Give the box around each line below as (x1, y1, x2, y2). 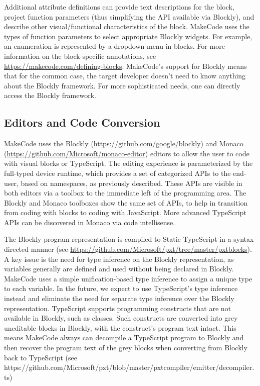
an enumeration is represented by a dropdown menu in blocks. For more (4, 41, 225, 51)
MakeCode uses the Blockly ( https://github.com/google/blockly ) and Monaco (4, 138, 243, 149)
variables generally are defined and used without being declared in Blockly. (4, 263, 234, 274)
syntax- (233, 234, 256, 244)
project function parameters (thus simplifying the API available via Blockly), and (4, 11, 254, 22)
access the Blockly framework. (4, 90, 96, 101)
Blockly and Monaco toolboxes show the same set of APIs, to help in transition (4, 197, 248, 208)
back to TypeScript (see (4, 352, 77, 362)
